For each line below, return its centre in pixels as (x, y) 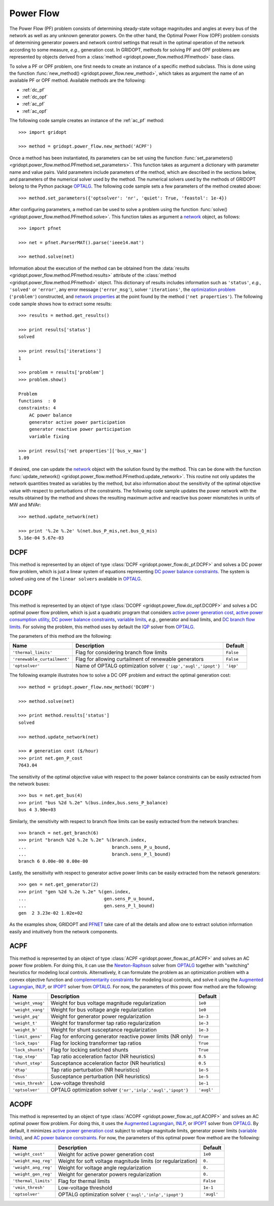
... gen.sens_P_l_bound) (87, 906)
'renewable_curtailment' (41, 659)
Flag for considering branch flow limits (121, 653)
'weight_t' (25, 1023)
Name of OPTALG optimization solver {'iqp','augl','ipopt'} (148, 666)
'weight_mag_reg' (32, 1161)
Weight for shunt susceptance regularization (104, 1030)
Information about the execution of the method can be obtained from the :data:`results (99, 268)
